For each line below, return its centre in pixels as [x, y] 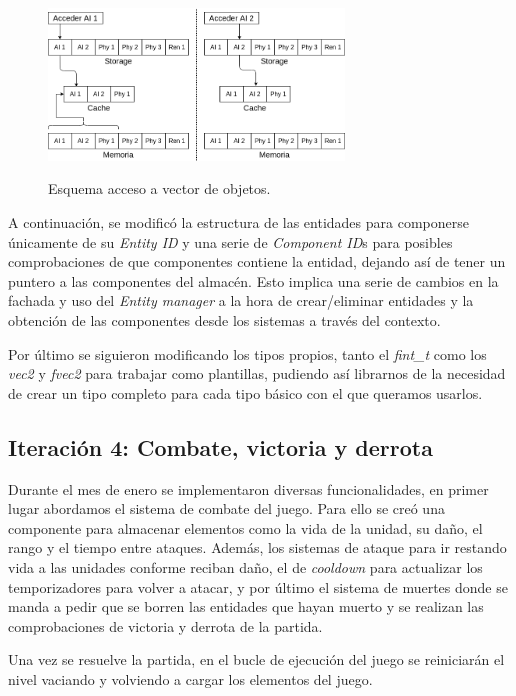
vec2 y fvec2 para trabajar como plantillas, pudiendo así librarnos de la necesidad [257, 373]
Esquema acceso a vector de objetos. [159, 188]
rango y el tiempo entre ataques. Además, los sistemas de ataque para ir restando [257, 547]
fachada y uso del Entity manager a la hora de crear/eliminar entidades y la [241, 300]
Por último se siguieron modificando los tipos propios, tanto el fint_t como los [247, 353]
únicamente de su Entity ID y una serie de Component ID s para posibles [230, 241]
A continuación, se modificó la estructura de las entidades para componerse [238, 222]
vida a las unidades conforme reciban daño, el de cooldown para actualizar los [245, 566]
